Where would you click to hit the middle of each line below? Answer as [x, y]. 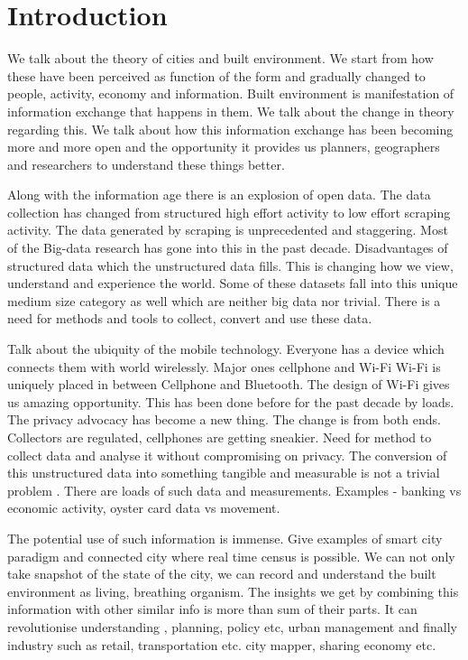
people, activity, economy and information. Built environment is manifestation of [231, 93]
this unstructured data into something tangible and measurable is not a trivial [224, 473]
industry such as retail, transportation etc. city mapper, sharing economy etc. [222, 644]
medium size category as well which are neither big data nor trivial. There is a [224, 300]
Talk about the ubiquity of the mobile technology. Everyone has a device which [226, 349]
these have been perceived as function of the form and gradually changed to [216, 75]
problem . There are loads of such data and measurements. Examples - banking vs [234, 490]
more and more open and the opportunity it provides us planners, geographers [224, 147]
